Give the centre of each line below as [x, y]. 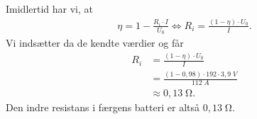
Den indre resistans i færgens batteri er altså [103, 107]
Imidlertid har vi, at [49, 8]
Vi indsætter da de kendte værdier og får [95, 43]
